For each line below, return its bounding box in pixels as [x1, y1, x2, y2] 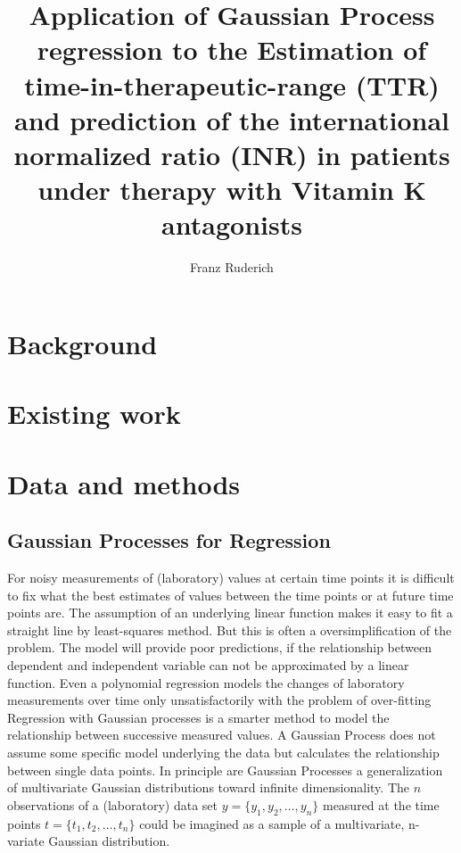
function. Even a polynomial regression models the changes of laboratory [7, 673, 405, 692]
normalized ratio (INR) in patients [13, 136, 450, 172]
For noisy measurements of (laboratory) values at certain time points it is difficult [7, 567, 455, 586]
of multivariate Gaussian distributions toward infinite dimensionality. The [7, 778, 409, 797]
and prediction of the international [14, 101, 449, 137]
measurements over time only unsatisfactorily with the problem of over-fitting [7, 691, 432, 709]
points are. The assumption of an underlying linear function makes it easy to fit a [7, 603, 453, 622]
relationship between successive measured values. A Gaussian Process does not [7, 725, 436, 744]
